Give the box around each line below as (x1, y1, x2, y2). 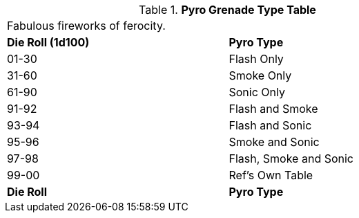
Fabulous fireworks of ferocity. (7, 19, 166, 33)
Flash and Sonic (229, 118, 312, 132)
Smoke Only (229, 69, 292, 82)
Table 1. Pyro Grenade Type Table (139, 3, 316, 17)
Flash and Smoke (229, 102, 318, 116)
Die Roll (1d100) (7, 35, 90, 49)
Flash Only (229, 52, 284, 66)
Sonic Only (229, 85, 285, 99)
